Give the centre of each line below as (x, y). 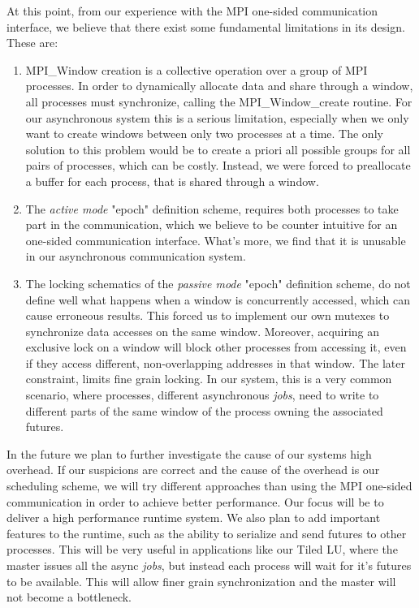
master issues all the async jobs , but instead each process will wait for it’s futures (209, 565)
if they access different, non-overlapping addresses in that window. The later (215, 362)
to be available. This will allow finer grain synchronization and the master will (201, 581)
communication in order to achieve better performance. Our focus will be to (195, 501)
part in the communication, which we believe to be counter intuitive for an (212, 224)
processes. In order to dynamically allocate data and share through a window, (219, 86)
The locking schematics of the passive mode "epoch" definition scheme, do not (218, 283)
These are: (32, 43)
